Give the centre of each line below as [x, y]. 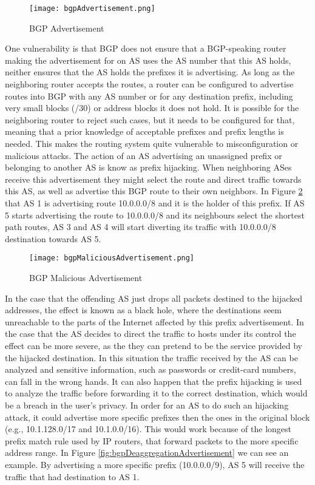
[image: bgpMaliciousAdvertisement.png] [112, 258]
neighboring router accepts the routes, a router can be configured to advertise [149, 84]
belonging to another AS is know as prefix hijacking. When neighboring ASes [148, 167]
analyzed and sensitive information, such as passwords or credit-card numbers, [151, 369]
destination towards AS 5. [53, 238]
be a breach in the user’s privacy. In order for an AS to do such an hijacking [147, 405]
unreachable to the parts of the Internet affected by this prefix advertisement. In [154, 321]
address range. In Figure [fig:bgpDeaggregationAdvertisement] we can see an [147, 453]
